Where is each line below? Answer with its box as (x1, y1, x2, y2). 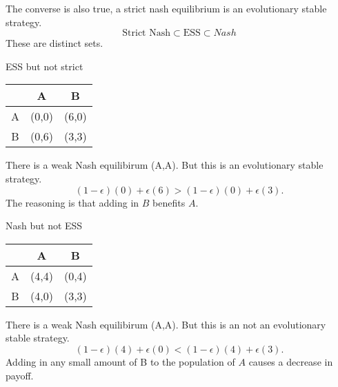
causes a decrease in (248, 354, 333, 368)
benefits (152, 195, 186, 209)
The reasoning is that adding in (6, 195, 139, 209)
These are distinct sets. (6, 36, 103, 50)
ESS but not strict (6, 59, 83, 73)
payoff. (6, 368, 34, 382)
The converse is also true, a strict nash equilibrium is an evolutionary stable (6, 1, 327, 15)
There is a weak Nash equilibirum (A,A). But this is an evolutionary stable (6, 158, 324, 172)
